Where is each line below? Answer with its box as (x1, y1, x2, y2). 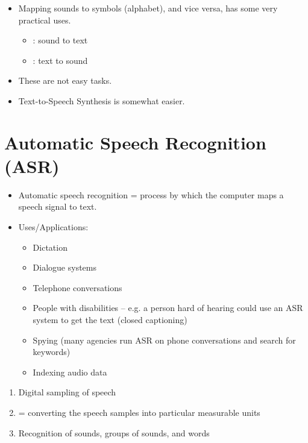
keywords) (33, 345, 71, 358)
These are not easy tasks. (18, 74, 112, 87)
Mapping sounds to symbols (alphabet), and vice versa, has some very (18, 2, 278, 14)
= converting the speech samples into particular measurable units (18, 406, 260, 418)
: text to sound (33, 54, 88, 66)
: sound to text (33, 34, 88, 46)
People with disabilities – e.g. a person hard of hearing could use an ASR (33, 301, 303, 314)
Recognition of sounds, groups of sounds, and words (18, 426, 210, 439)
